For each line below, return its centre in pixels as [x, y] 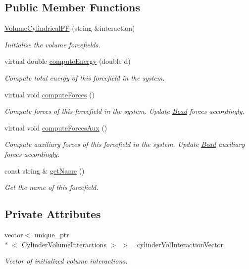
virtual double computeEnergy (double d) [68, 61]
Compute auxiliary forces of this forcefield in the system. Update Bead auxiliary [125, 144]
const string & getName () [45, 170]
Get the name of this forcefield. [51, 187]
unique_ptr [52, 234]
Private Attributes [53, 214]
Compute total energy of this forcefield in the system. [85, 77]
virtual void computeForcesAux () [56, 127]
